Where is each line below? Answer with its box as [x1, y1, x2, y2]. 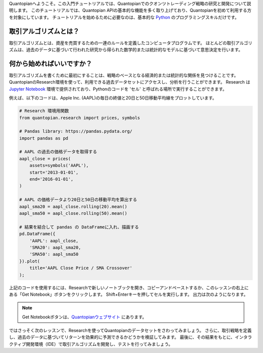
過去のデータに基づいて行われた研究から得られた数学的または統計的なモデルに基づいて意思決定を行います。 [26, 47, 243, 53]
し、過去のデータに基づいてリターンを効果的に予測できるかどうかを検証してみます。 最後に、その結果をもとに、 [9, 334, 235, 340]
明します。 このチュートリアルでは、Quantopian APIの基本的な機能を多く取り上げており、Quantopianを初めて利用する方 [9, 7, 252, 13]
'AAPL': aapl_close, [29, 238, 79, 244]
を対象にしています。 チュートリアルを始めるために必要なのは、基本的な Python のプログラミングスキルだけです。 [9, 14, 240, 20]
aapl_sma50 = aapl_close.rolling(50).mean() [19, 210, 128, 216]
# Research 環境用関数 [19, 108, 69, 114]
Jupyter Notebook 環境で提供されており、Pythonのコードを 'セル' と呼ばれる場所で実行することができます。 [9, 86, 227, 92]
